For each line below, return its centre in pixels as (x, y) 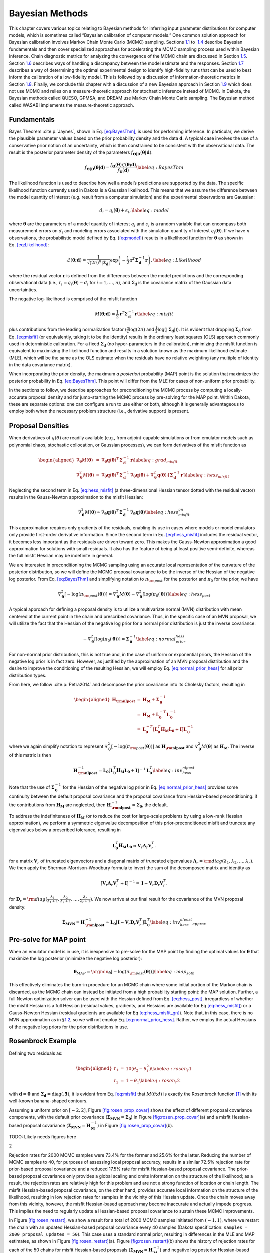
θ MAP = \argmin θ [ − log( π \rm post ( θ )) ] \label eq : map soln (134, 972)
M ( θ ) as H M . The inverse (228, 747)
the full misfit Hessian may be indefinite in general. (61, 556)
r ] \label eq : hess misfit (205, 475)
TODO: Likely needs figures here (43, 1136)
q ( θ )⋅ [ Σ (165, 475)
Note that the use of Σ (32, 787)
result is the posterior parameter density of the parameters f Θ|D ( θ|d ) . (81, 153)
